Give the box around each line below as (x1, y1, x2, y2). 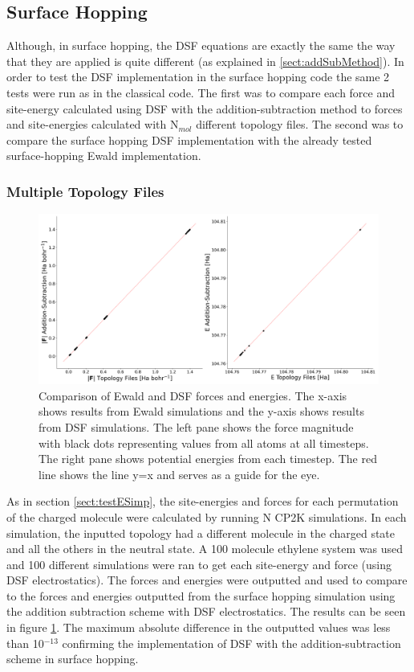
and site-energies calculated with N (6, 116, 179, 133)
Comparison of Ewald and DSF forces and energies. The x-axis (39, 387, 347, 404)
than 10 (6, 634, 44, 651)
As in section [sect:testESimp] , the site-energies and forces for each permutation (6, 493, 399, 510)
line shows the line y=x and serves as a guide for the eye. (39, 465, 320, 482)
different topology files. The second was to (196, 116, 404, 133)
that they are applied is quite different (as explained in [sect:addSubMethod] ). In (6, 52, 404, 69)
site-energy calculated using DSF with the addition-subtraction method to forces (6, 100, 403, 117)
